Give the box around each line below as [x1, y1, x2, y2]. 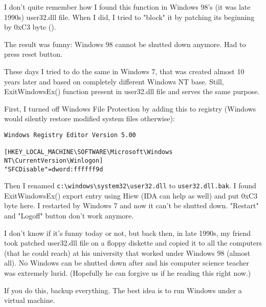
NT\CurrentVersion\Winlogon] [4, 157, 103, 164]
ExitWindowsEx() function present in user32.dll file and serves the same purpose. [4, 86, 260, 97]
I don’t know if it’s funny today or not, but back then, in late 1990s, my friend [4, 227, 251, 238]
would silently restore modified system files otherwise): [4, 113, 175, 124]
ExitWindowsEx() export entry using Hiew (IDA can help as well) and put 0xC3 [4, 190, 258, 201]
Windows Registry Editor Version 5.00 [4, 131, 136, 139]
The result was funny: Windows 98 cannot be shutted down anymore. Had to [4, 38, 246, 49]
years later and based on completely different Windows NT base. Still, [4, 76, 224, 86]
